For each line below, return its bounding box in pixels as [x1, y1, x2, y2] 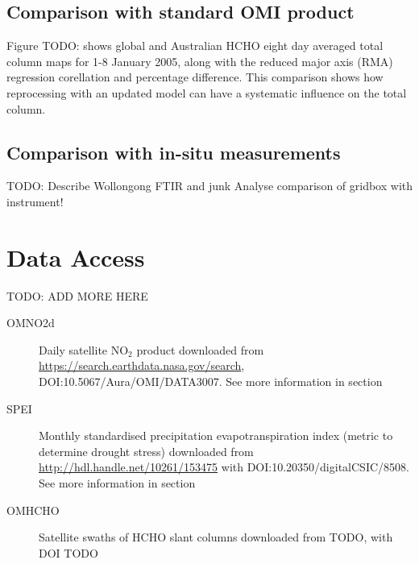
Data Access [6, 240, 145, 273]
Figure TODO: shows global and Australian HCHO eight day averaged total [6, 37, 384, 54]
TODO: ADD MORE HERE [6, 287, 148, 304]
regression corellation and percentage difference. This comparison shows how [6, 68, 384, 85]
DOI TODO [39, 544, 98, 561]
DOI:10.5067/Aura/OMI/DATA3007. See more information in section [39, 373, 383, 390]
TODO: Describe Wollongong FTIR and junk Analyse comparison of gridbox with [6, 177, 413, 194]
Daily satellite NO [39, 341, 129, 358]
